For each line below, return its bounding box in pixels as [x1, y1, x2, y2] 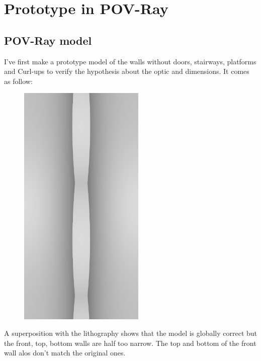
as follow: [4, 75, 33, 86]
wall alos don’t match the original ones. [4, 347, 126, 358]
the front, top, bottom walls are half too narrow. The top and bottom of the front [4, 337, 256, 348]
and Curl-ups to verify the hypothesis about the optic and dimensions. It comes [4, 66, 249, 76]
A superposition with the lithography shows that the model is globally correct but [4, 328, 257, 338]
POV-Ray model [4, 32, 92, 48]
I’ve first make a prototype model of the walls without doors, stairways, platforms [4, 56, 256, 66]
